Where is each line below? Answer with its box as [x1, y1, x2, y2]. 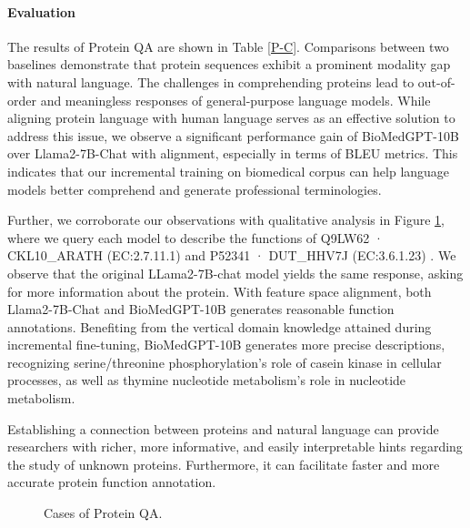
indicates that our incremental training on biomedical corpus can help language [7, 161, 450, 180]
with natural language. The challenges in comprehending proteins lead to [7, 72, 415, 91]
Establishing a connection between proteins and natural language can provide [7, 419, 439, 438]
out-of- [417, 72, 455, 91]
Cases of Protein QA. [44, 503, 163, 523]
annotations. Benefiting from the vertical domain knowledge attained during [7, 317, 432, 336]
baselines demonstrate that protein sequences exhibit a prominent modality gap [7, 55, 451, 74]
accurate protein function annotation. [7, 472, 216, 492]
